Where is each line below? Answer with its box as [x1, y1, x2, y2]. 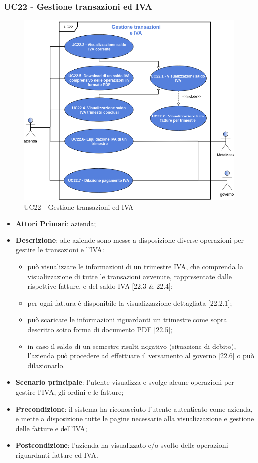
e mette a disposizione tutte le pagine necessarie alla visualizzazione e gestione [15, 413, 254, 424]
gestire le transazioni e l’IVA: [15, 244, 104, 255]
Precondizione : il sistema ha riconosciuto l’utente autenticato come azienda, [15, 403, 253, 414]
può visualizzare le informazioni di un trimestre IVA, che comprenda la [27, 261, 243, 272]
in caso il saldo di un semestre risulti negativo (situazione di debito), [27, 341, 236, 351]
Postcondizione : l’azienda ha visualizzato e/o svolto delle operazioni [15, 440, 228, 450]
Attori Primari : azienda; [15, 218, 96, 229]
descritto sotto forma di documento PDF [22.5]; [27, 324, 172, 334]
